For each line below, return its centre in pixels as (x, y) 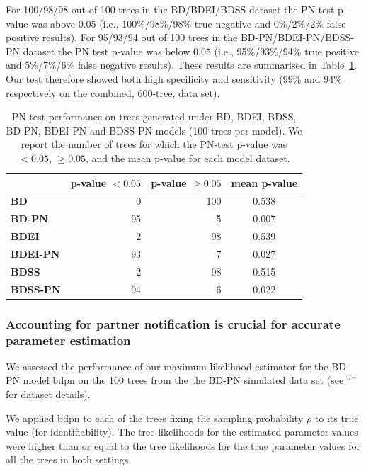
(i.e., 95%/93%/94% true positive (286, 51)
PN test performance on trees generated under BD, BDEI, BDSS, (154, 117)
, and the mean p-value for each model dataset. (188, 158)
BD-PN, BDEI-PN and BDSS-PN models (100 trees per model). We (154, 130)
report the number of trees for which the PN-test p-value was (154, 144)
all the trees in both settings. (69, 459)
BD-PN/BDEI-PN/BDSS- (297, 37)
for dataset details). (48, 394)
